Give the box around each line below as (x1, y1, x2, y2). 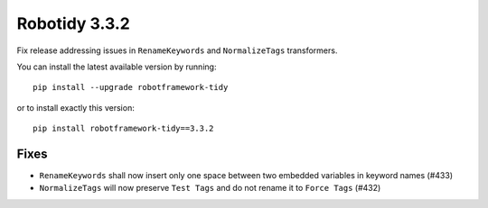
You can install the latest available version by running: (16, 61, 217, 72)
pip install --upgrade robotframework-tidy (33, 82, 229, 93)
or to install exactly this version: (16, 102, 135, 113)
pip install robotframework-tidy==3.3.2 (33, 123, 214, 134)
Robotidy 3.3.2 (16, 14, 130, 33)
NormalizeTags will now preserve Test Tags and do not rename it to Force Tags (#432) (39, 183, 381, 194)
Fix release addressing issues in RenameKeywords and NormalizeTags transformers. (16, 45, 338, 56)
